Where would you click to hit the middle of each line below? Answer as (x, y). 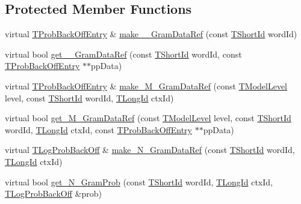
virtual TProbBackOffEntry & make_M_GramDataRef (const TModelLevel (146, 85)
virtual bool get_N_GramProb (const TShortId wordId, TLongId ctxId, (139, 181)
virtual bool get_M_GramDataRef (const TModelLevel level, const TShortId (148, 118)
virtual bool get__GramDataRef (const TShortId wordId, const (123, 54)
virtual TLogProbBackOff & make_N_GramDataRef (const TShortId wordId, (150, 150)
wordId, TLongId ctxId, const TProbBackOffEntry (98, 129)
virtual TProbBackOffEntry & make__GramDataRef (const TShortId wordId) (151, 34)
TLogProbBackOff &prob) (53, 193)
